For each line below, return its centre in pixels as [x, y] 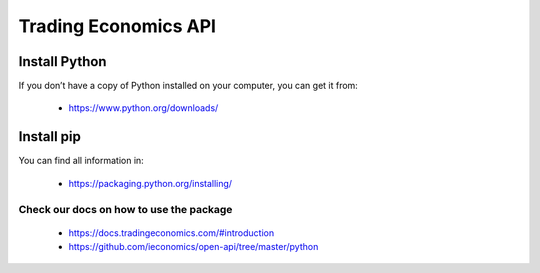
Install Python [62, 61]
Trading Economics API [117, 26]
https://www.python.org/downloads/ [143, 108]
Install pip [50, 136]
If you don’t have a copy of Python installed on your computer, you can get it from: [188, 86]
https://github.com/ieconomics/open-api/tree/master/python [193, 247]
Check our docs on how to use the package [125, 209]
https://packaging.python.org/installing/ [150, 183]
